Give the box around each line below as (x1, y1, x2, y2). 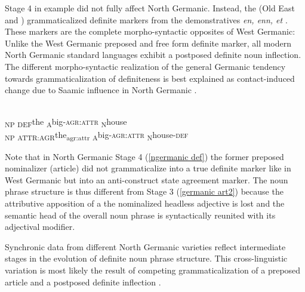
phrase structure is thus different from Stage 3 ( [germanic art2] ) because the (5, 185, 284, 198)
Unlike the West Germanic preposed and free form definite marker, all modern (5, 36, 292, 49)
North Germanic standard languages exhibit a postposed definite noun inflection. (5, 48, 301, 61)
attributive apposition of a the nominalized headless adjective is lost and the (5, 196, 285, 209)
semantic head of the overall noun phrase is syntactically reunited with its (5, 208, 276, 221)
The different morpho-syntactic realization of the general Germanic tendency (5, 60, 286, 72)
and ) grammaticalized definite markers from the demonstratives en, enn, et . (5, 13, 288, 26)
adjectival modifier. (5, 220, 75, 233)
